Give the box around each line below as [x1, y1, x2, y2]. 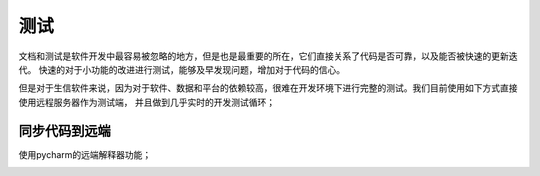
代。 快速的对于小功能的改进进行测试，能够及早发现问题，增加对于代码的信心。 [18, 63, 345, 75]
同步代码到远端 [18, 122, 111, 139]
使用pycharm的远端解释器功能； [18, 148, 152, 160]
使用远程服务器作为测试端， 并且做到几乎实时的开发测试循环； [18, 96, 275, 108]
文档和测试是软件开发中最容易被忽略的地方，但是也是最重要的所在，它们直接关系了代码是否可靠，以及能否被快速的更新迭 [18, 50, 518, 62]
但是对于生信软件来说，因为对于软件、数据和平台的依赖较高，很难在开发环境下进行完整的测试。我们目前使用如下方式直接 [18, 82, 518, 94]
